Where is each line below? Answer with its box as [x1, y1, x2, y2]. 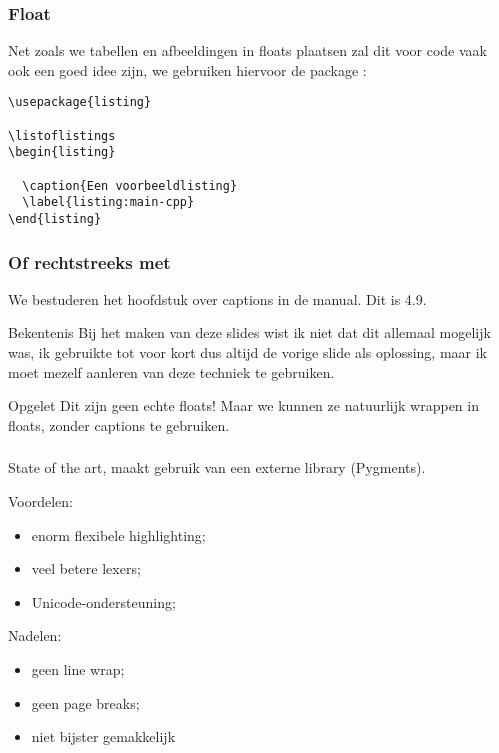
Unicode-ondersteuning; [31, 591, 176, 612]
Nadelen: [8, 625, 62, 646]
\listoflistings [8, 128, 116, 143]
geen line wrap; [31, 658, 125, 679]
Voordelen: [8, 490, 74, 511]
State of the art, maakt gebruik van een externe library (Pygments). [8, 457, 426, 478]
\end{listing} [8, 212, 102, 226]
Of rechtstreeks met [8, 249, 171, 274]
